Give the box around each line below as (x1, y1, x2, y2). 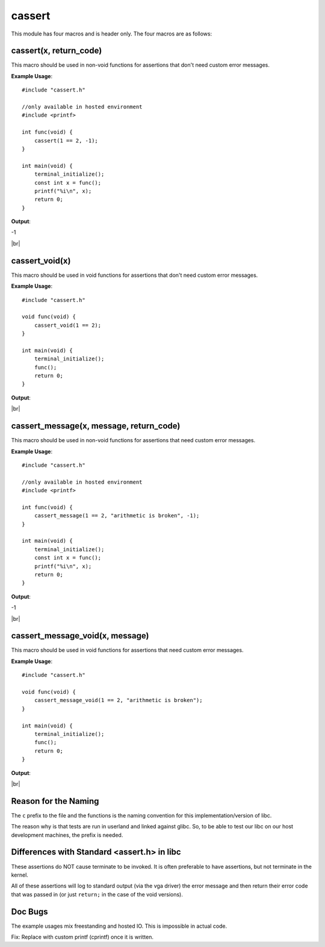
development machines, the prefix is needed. (11, 831, 123, 839)
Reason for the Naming (11, 796, 99, 806)
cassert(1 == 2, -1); (34, 137, 99, 144)
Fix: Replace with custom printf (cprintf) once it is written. (11, 933, 153, 941)
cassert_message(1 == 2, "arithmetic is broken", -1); (34, 512, 200, 519)
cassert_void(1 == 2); (34, 322, 102, 329)
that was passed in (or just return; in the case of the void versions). (11, 890, 184, 898)
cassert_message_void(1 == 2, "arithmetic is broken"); (34, 697, 203, 704)
